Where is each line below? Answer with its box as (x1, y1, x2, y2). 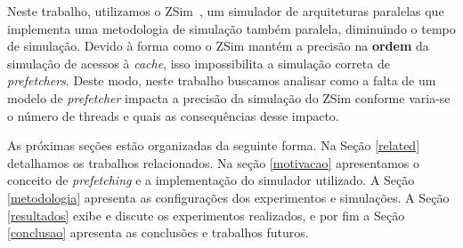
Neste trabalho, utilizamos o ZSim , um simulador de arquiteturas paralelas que (7, 2, 444, 20)
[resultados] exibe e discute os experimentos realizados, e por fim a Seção (7, 205, 405, 224)
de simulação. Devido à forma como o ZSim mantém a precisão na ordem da (7, 36, 429, 55)
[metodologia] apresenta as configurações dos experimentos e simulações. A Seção (7, 188, 450, 206)
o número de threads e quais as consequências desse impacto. (7, 106, 339, 124)
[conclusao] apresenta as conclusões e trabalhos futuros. (7, 223, 309, 242)
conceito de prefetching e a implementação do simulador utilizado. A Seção (7, 171, 415, 189)
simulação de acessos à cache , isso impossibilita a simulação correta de (7, 53, 390, 72)
